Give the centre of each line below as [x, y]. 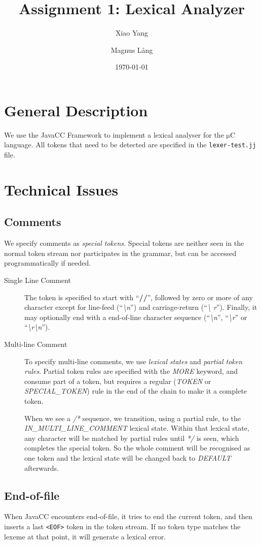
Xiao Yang [132, 33]
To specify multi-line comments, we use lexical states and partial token [134, 361]
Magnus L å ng [132, 50]
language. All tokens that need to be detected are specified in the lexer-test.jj [130, 145]
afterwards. [42, 468]
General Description [76, 110]
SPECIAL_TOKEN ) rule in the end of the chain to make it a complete [136, 391]
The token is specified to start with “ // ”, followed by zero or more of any [139, 297]
